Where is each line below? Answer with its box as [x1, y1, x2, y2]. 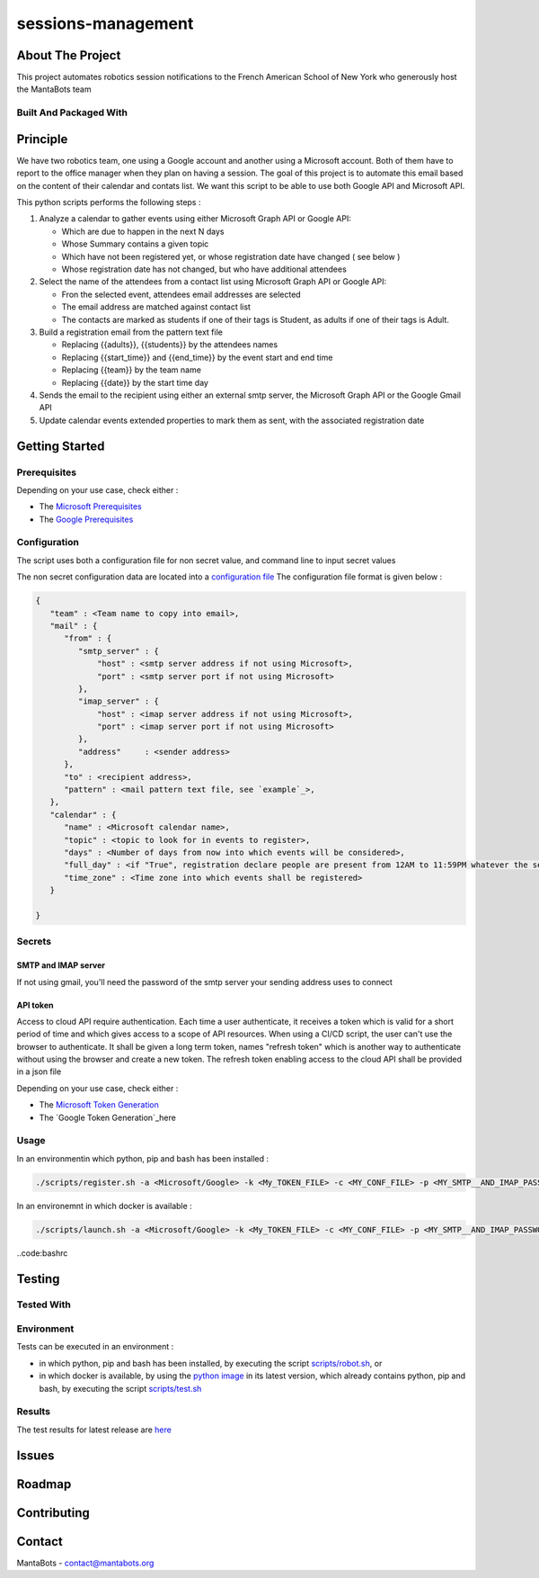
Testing [16, 1271, 60, 1287]
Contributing [16, 1505, 90, 1520]
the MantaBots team [16, 84, 92, 94]
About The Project [16, 48, 121, 63]
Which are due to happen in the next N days [61, 226, 225, 237]
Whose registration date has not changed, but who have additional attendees [61, 264, 348, 274]
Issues [16, 1448, 55, 1463]
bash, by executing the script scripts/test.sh [39, 1383, 202, 1394]
